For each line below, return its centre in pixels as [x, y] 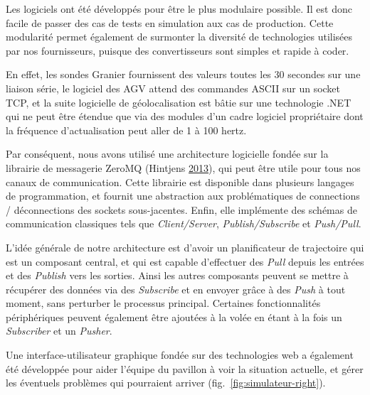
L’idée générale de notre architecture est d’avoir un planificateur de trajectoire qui [185, 247]
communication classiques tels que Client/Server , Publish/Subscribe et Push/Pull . [184, 223]
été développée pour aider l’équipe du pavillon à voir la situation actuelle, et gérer [185, 368]
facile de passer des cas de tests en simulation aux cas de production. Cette [170, 22]
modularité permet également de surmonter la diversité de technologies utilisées [179, 37]
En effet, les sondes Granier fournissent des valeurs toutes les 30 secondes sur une [183, 74]
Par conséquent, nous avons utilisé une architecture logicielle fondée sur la [167, 154]
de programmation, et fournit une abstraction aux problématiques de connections [183, 196]
